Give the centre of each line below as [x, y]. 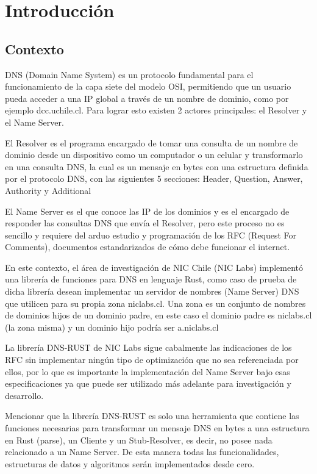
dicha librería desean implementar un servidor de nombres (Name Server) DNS [152, 291]
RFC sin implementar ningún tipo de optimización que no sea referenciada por [152, 360]
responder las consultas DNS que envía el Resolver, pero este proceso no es [145, 223]
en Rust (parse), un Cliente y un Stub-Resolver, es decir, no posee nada [139, 440]
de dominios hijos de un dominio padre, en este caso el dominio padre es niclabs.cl [158, 315]
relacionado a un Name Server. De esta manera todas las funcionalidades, [142, 452]
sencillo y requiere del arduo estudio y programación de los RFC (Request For [151, 235]
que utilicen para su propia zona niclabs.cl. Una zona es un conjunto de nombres [155, 303]
